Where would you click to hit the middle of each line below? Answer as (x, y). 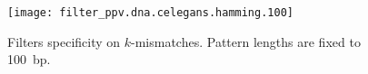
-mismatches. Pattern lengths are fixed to (246, 41)
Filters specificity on (64, 41)
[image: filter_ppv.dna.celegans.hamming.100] (150, 13)
